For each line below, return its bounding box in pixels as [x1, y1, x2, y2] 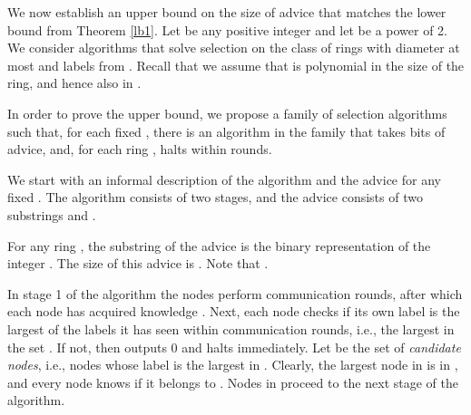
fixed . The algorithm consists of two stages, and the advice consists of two [7, 188, 423, 207]
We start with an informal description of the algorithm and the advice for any [7, 169, 441, 188]
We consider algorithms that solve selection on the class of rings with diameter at [7, 38, 460, 57]
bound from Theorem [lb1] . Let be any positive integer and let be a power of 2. [7, 20, 447, 39]
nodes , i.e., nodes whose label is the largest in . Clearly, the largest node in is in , [7, 355, 458, 374]
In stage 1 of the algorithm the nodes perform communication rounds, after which [7, 284, 463, 303]
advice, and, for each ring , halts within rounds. [7, 140, 272, 159]
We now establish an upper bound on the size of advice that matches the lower [7, 3, 446, 21]
